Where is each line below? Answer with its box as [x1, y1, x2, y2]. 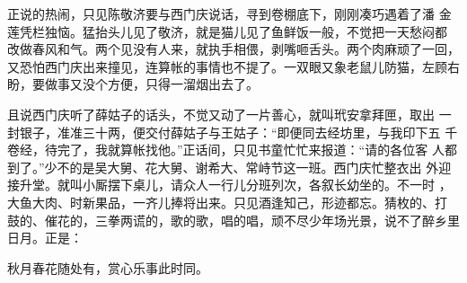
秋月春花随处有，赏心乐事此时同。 [7, 258, 208, 277]
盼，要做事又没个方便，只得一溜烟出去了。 [7, 75, 259, 93]
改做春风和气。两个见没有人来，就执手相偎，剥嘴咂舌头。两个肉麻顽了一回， [7, 40, 460, 58]
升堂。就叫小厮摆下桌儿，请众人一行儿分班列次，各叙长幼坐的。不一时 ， [19, 175, 452, 194]
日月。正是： [7, 228, 83, 247]
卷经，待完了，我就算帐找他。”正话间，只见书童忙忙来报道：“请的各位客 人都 [7, 140, 457, 159]
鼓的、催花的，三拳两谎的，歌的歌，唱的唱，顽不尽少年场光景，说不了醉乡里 [7, 210, 460, 229]
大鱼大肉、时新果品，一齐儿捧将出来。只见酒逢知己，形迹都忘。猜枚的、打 [7, 192, 447, 211]
